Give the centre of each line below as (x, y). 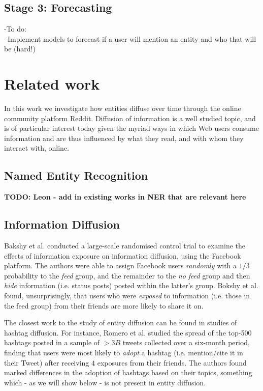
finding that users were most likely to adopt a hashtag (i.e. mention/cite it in (124, 353)
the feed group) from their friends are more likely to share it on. (104, 305)
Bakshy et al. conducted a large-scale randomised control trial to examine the (125, 246)
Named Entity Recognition (76, 175)
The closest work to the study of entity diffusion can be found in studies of (121, 323)
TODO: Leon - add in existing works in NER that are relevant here (125, 197)
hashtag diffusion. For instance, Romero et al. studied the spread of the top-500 (128, 332)
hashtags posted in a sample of (52, 342)
